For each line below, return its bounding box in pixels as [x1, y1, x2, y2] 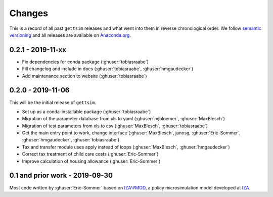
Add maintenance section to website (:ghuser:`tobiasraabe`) [22, 73, 147, 79]
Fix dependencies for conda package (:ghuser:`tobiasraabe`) [22, 59, 149, 65]
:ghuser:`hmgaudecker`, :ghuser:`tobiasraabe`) [22, 137, 120, 143]
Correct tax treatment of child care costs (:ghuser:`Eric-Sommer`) [22, 151, 159, 157]
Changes [9, 8, 48, 19]
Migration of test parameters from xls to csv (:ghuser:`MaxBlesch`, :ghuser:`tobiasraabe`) [22, 123, 208, 129]
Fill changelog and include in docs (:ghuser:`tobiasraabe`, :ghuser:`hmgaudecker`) [22, 66, 194, 72]
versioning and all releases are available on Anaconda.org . [9, 32, 131, 38]
